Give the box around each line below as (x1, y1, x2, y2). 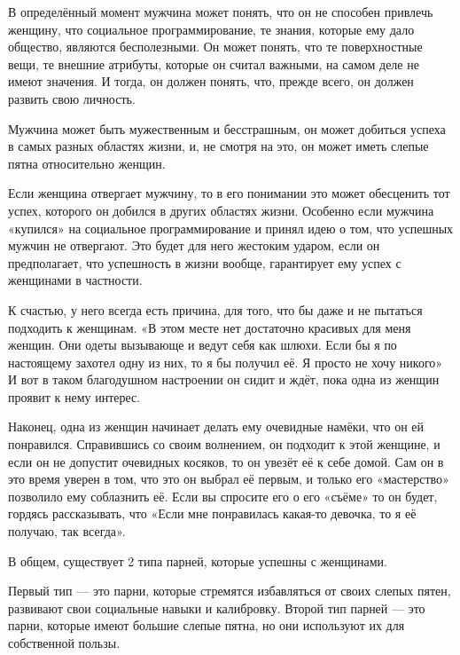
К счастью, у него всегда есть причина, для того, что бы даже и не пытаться (8, 300, 423, 319)
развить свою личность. (8, 89, 136, 107)
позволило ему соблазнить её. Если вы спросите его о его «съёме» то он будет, (8, 486, 438, 505)
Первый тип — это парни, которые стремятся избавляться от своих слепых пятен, (8, 581, 451, 600)
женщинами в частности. (8, 271, 143, 289)
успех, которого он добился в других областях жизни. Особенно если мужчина (8, 201, 434, 219)
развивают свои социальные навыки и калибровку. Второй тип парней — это (8, 598, 425, 617)
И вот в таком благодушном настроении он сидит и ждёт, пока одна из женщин (8, 370, 440, 389)
